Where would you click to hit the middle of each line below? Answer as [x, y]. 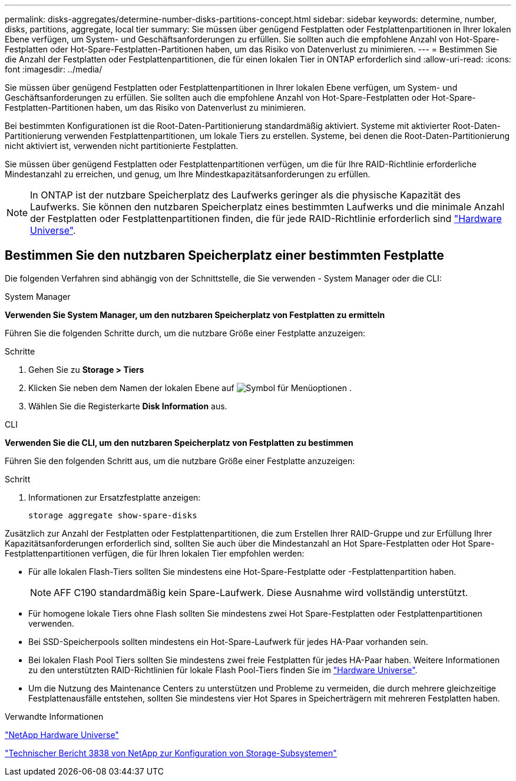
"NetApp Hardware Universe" [62, 734]
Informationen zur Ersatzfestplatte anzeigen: [115, 497]
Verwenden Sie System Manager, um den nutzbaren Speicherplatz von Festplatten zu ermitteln [195, 315]
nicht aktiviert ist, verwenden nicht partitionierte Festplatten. [122, 146]
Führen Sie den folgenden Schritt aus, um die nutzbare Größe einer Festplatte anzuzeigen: [180, 461]
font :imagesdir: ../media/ [54, 69]
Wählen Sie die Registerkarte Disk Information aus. [128, 406]
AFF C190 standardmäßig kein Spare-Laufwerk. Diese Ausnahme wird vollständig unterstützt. [261, 592]
